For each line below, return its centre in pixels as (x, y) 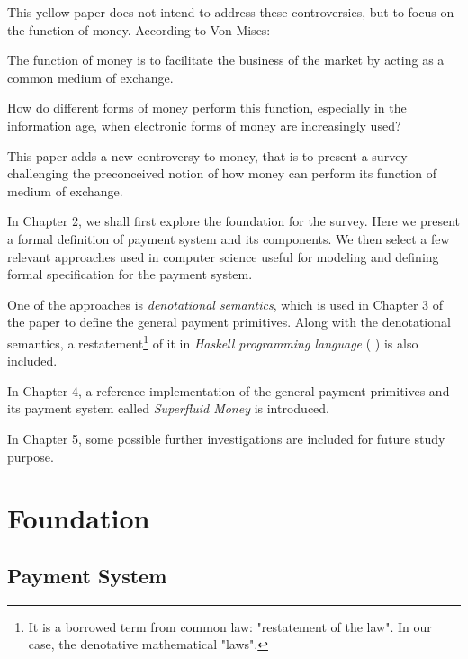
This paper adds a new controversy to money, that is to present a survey (207, 155)
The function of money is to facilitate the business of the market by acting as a (226, 60)
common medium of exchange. (90, 77)
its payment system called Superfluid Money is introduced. (168, 408)
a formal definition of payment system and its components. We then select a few (229, 238)
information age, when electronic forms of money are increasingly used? (204, 125)
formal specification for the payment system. (130, 274)
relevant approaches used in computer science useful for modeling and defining (223, 256)
